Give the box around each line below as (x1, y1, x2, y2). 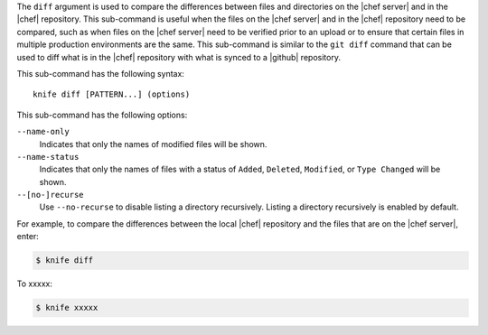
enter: (16, 231, 40, 242)
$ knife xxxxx (35, 302, 99, 313)
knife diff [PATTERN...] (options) (33, 89, 191, 99)
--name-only (16, 126, 70, 137)
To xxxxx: (16, 278, 53, 289)
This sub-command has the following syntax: (16, 68, 185, 79)
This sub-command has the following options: (16, 109, 188, 120)
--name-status (16, 152, 80, 162)
